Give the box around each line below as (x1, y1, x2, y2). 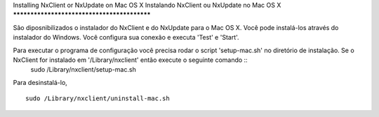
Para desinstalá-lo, (13, 78, 68, 86)
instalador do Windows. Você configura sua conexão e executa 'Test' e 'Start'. (13, 33, 239, 42)
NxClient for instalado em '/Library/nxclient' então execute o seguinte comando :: (13, 56, 248, 64)
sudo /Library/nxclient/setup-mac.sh (30, 65, 136, 74)
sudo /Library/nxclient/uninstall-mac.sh (25, 95, 170, 102)
